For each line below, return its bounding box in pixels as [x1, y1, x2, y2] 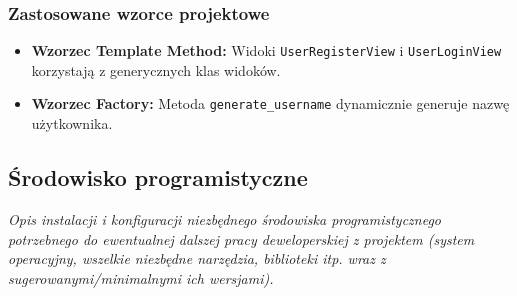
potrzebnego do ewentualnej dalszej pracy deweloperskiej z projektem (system [8, 228, 475, 249]
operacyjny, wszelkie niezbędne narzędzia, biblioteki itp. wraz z [8, 248, 386, 269]
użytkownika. [31, 113, 113, 134]
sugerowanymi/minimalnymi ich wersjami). [8, 267, 274, 288]
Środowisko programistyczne [8, 162, 308, 193]
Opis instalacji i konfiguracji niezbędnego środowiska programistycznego [8, 208, 441, 229]
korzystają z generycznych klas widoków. [31, 59, 281, 80]
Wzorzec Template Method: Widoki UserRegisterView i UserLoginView [31, 40, 502, 61]
